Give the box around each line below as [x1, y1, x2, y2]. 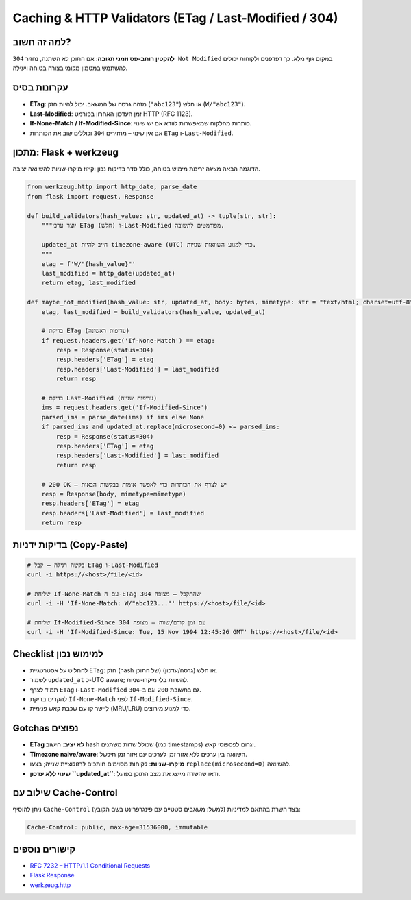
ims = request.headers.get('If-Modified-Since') [41, 404, 208, 411]
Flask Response [29, 871, 75, 879]
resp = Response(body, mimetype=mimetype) [41, 490, 186, 498]
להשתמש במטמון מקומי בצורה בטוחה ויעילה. [12, 64, 128, 72]
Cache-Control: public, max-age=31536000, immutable [27, 823, 208, 831]
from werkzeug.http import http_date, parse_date [27, 183, 197, 191]
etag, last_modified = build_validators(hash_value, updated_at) [41, 308, 266, 315]
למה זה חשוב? [12, 36, 71, 48]
